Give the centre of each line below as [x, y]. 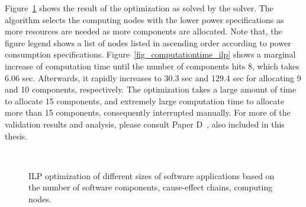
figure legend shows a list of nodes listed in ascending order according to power [148, 42]
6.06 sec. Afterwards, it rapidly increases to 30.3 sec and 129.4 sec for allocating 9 [153, 77]
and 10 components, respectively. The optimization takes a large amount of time [151, 89]
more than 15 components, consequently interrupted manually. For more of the [148, 112]
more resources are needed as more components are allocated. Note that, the [144, 31]
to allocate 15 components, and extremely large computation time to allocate [145, 101]
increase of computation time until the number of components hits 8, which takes [152, 66]
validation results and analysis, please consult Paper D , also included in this [145, 124]
